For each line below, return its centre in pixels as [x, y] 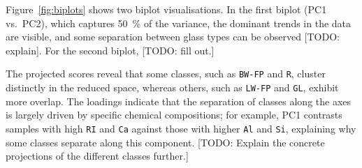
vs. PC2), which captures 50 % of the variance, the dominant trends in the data [179, 23]
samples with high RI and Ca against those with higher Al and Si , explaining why [181, 128]
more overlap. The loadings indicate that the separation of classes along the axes [179, 101]
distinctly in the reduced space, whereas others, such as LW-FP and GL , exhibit [172, 87]
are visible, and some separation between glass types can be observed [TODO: [173, 37]
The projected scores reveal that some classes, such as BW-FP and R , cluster [166, 74]
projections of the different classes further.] [97, 156]
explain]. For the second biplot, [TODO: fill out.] [110, 50]
